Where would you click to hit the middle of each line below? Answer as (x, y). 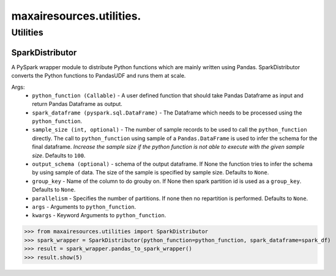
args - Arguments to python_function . (84, 207)
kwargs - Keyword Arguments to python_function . (99, 215)
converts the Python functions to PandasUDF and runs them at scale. (99, 76)
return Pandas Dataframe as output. (77, 104)
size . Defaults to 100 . (59, 155)
